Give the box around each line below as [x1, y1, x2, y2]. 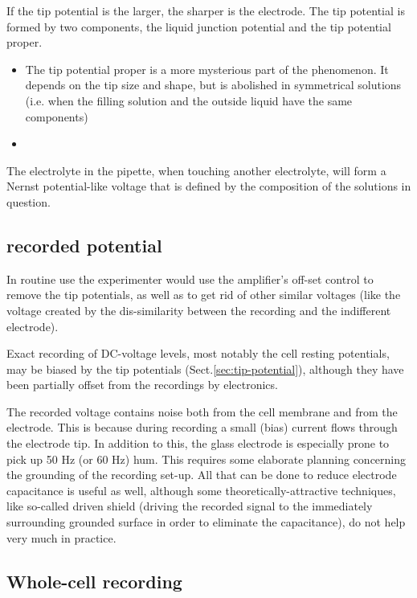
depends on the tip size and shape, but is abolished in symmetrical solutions [25, 76, 402, 93]
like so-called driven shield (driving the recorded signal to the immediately [6, 498, 373, 514]
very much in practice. [6, 529, 117, 546]
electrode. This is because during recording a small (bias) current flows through [6, 419, 398, 436]
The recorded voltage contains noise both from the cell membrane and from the [6, 403, 398, 420]
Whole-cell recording [6, 568, 182, 593]
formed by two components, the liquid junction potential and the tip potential [6, 18, 391, 35]
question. [6, 193, 51, 210]
